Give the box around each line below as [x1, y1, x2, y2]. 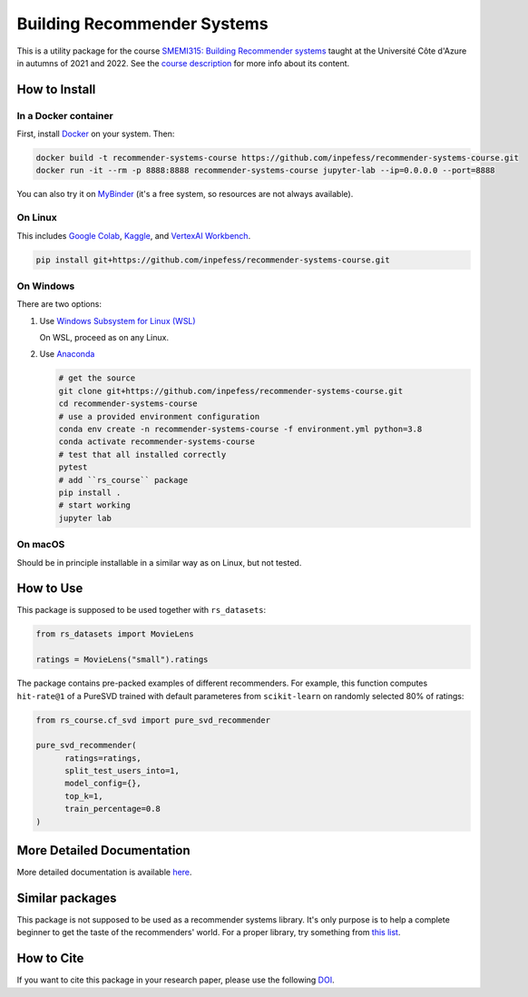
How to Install [16, 82, 96, 97]
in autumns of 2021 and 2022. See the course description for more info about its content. [16, 57, 350, 68]
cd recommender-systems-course [58, 399, 199, 409]
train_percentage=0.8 [64, 804, 161, 814]
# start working [58, 500, 132, 510]
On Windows [16, 280, 75, 292]
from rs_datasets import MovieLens [35, 629, 194, 639]
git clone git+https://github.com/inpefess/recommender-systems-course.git [58, 386, 404, 396]
